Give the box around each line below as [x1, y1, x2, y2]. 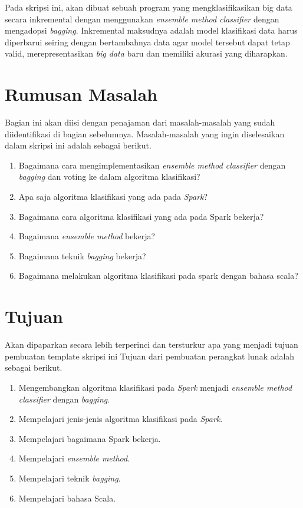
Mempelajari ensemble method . [18, 452, 130, 464]
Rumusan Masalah [5, 82, 158, 106]
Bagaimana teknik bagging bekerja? [18, 249, 146, 262]
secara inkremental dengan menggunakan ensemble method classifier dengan [5, 12, 279, 25]
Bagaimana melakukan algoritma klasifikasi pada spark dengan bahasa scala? [18, 269, 298, 282]
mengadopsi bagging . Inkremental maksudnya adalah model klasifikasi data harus [5, 24, 298, 37]
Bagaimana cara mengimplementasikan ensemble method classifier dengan [18, 159, 286, 171]
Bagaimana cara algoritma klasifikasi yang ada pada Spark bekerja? [18, 210, 264, 222]
